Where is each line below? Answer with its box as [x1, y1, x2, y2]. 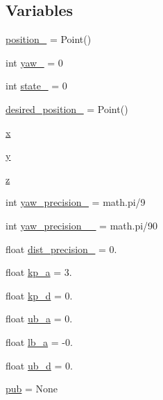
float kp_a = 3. [6, 265, 72, 279]
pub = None [6, 381, 58, 396]
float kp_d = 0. [6, 288, 73, 302]
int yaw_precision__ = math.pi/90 [6, 218, 158, 232]
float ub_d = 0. [6, 358, 73, 372]
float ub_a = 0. [6, 311, 73, 326]
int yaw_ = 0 [6, 55, 63, 69]
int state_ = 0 [6, 78, 67, 93]
